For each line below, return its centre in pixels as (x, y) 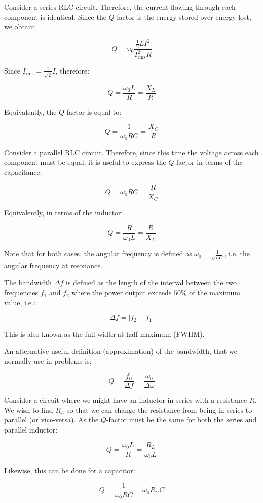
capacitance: (23, 172)
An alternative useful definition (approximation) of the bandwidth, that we (121, 351)
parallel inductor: (31, 429)
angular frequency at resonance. (53, 265)
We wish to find (29, 409)
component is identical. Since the (55, 16)
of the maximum (215, 292)
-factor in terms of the (208, 162)
